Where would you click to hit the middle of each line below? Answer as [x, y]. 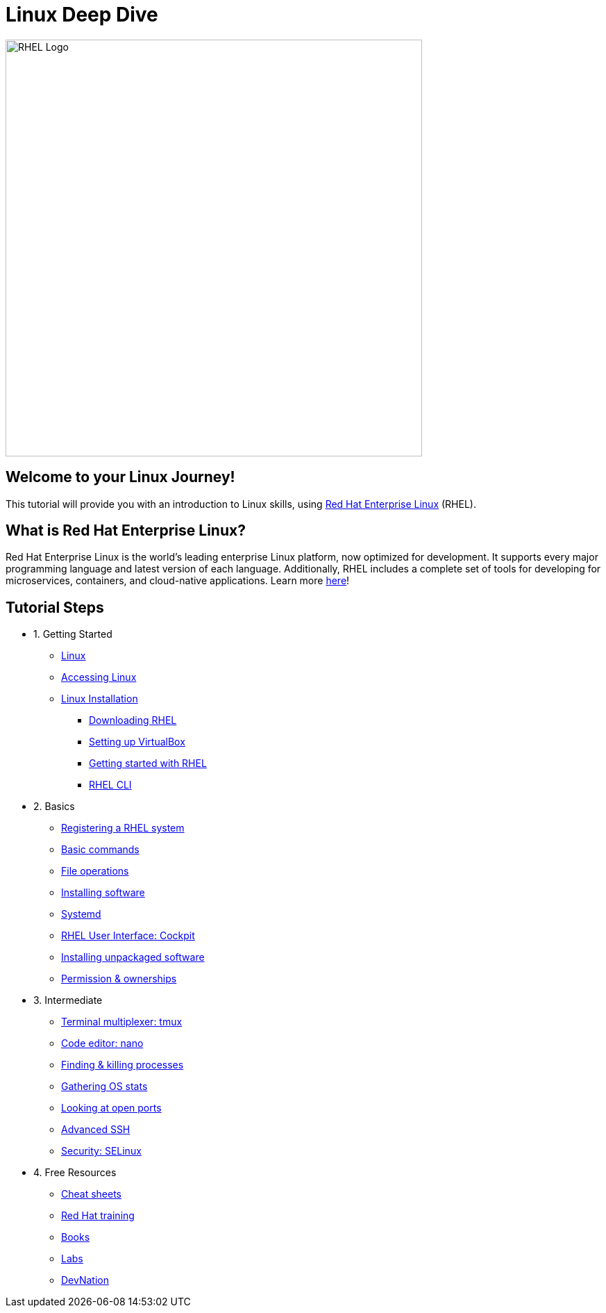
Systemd [81, 914]
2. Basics [54, 807]
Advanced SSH [96, 1130]
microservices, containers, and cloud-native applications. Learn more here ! [178, 581]
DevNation [85, 1280]
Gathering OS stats [104, 1087]
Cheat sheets [92, 1194]
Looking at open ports [111, 1108]
